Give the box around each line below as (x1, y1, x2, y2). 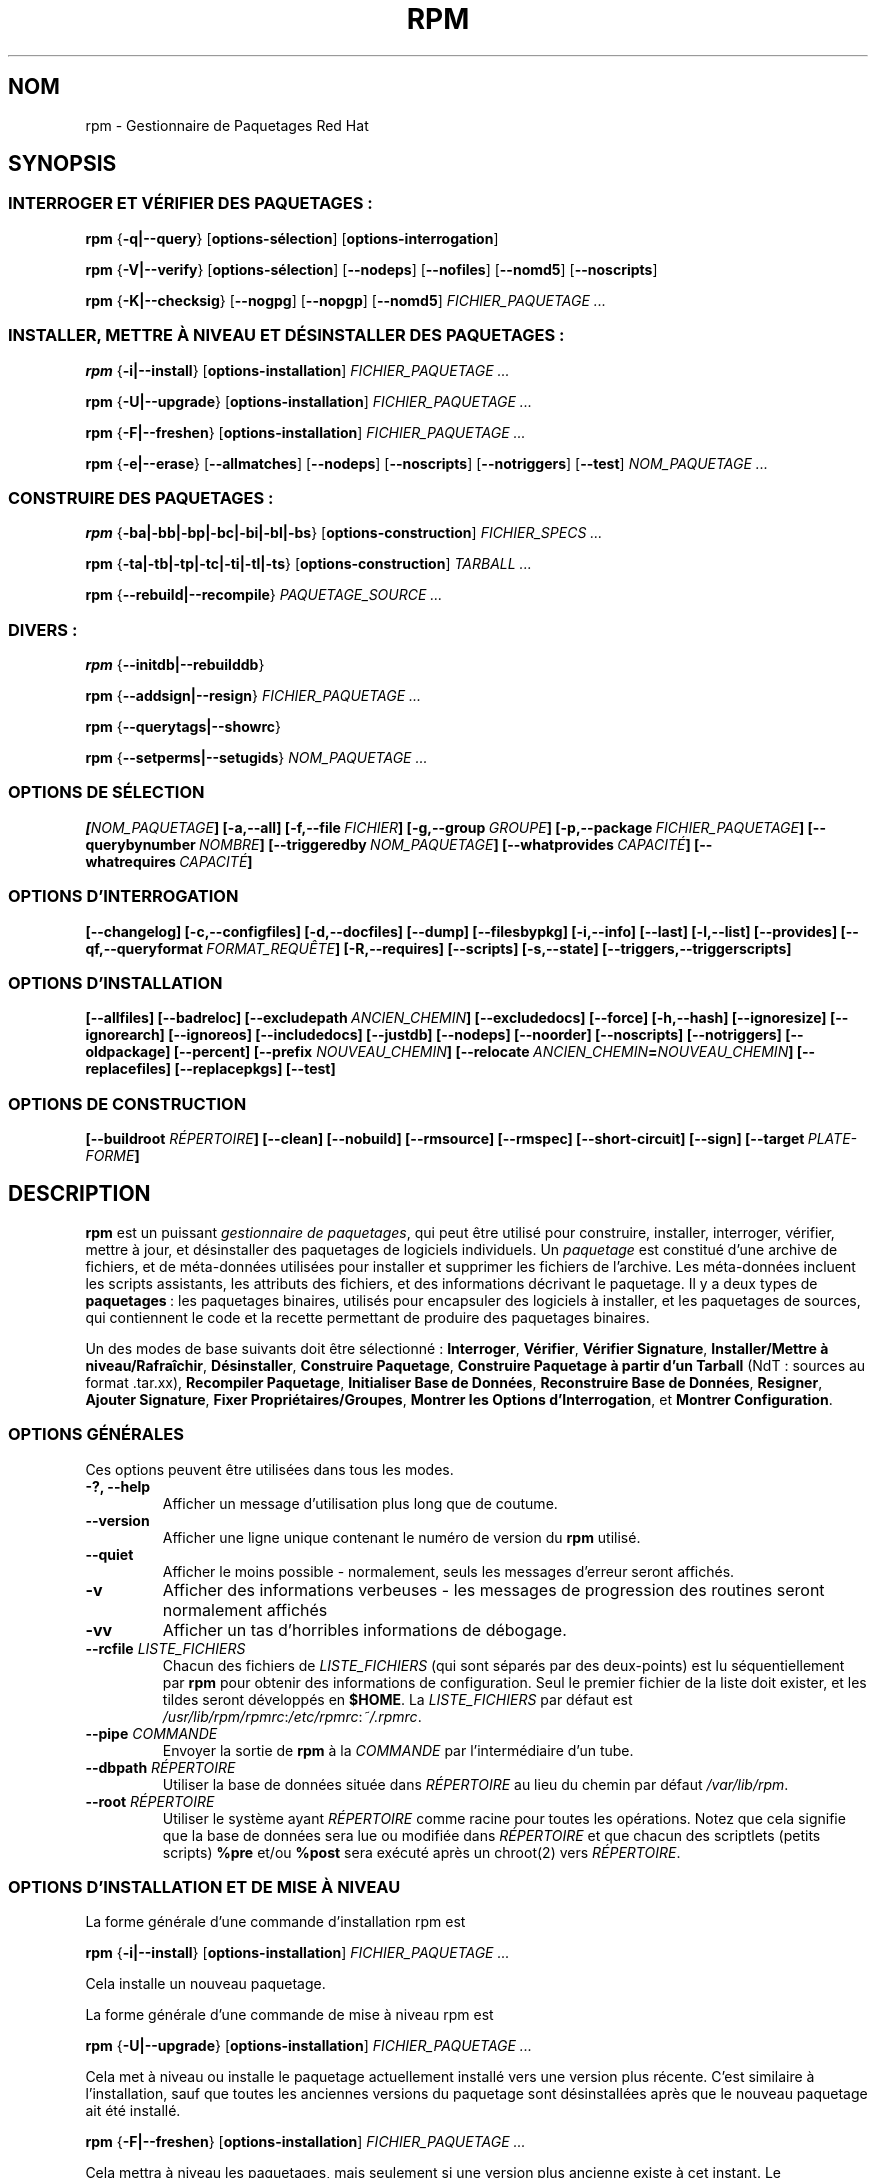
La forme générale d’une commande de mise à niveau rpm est (85, 2006, 494, 2024)
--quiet (85, 1545, 134, 1563)
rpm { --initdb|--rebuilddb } (85, 656, 265, 674)
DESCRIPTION (8, 1181, 151, 1207)
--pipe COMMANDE (85, 1724, 218, 1742)
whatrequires (85, 852, 176, 870)
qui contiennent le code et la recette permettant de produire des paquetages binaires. (85, 1308, 650, 1326)
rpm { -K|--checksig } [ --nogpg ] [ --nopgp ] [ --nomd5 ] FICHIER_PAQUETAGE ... (85, 291, 606, 309)
